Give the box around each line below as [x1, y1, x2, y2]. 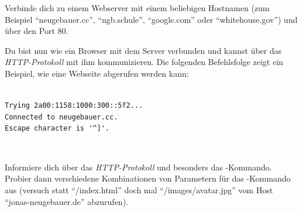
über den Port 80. [5, 25, 68, 37]
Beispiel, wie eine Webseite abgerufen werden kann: [5, 67, 189, 79]
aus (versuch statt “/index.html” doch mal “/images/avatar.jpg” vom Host [5, 183, 273, 196]
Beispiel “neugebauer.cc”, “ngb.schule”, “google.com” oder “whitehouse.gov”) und [5, 13, 298, 25]
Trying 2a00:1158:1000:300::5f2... [5, 101, 143, 110]
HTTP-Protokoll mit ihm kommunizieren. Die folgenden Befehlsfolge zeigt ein [5, 56, 283, 68]
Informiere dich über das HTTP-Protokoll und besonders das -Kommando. [5, 160, 272, 173]
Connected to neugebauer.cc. [5, 112, 118, 121]
